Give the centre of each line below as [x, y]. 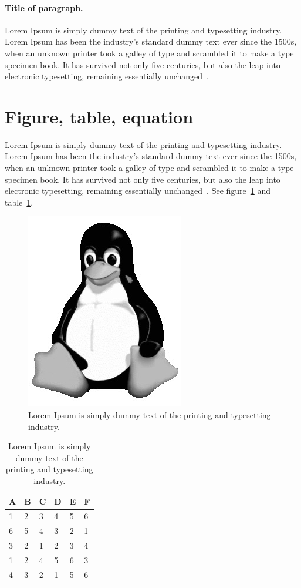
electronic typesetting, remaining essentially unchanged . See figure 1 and [138, 191]
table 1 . [19, 202]
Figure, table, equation [99, 116]
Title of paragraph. [44, 7]
